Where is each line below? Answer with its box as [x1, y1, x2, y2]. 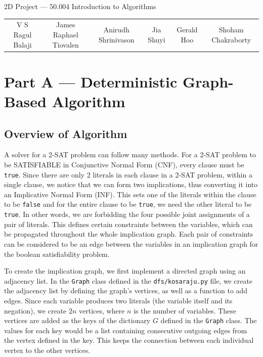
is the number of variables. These [134, 305, 237, 316]
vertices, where [79, 305, 125, 316]
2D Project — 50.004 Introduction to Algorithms [4, 1, 156, 11]
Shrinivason [98, 34, 135, 44]
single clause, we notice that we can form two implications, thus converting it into [4, 179, 258, 190]
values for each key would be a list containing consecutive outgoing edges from [4, 325, 247, 335]
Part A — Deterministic [4, 71, 178, 92]
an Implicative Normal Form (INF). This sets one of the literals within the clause [4, 189, 256, 199]
